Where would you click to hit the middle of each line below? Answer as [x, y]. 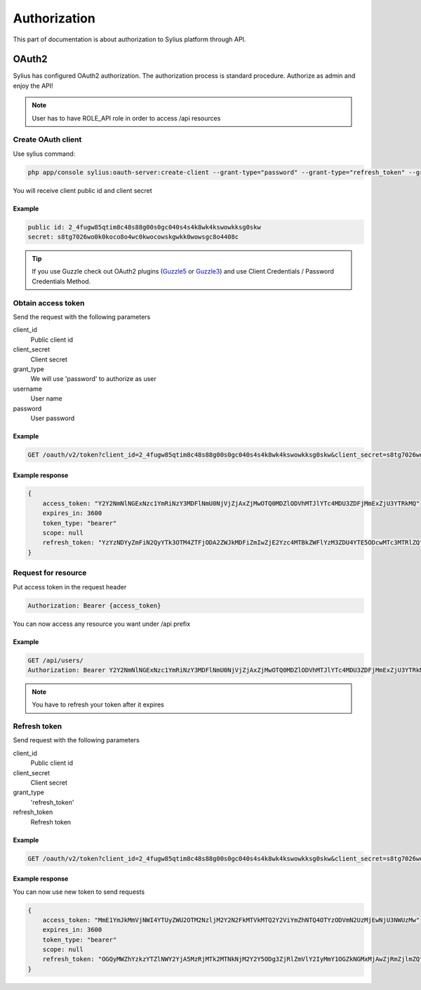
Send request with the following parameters [76, 740]
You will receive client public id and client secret [82, 190]
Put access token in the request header [70, 587]
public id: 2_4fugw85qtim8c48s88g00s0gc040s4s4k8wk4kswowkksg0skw [144, 227]
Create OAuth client [47, 140]
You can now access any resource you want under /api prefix [102, 624]
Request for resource [50, 573]
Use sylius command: [44, 154]
